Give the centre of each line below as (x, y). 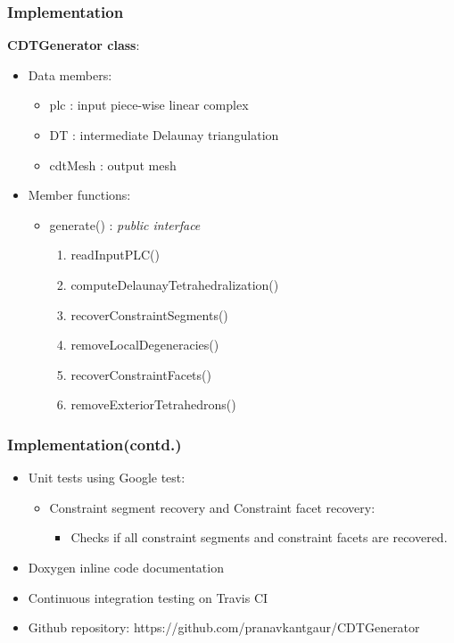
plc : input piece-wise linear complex (149, 105)
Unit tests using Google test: (107, 478)
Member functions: (79, 195)
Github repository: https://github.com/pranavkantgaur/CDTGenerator (224, 627)
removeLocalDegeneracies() (145, 345)
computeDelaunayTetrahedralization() (175, 284)
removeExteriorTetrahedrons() (153, 404)
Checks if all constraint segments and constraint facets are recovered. (259, 537)
